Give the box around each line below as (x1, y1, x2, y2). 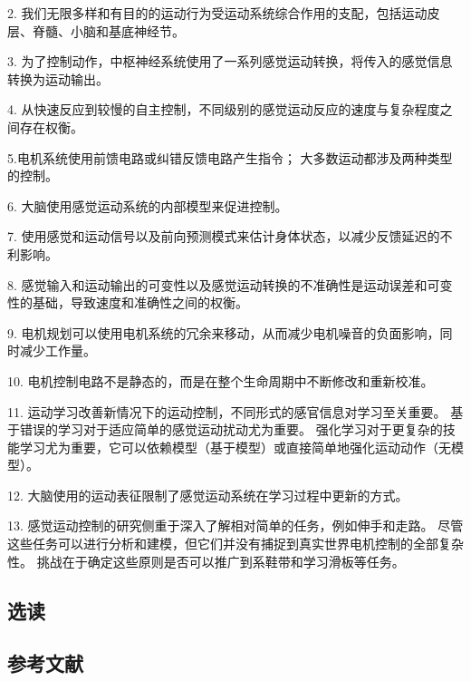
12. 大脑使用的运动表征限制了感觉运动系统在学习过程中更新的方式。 (7, 485, 409, 504)
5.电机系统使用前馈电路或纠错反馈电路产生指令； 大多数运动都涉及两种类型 (7, 148, 453, 167)
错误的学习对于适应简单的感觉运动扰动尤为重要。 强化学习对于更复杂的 (19, 420, 443, 439)
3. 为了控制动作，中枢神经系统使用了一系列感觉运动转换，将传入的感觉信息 (7, 52, 453, 71)
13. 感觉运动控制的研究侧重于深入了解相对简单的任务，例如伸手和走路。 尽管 (7, 516, 464, 535)
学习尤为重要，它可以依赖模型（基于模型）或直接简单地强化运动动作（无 (19, 437, 451, 456)
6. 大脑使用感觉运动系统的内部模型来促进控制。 (7, 196, 288, 215)
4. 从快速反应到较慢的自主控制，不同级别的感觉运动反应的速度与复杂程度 (7, 100, 440, 119)
